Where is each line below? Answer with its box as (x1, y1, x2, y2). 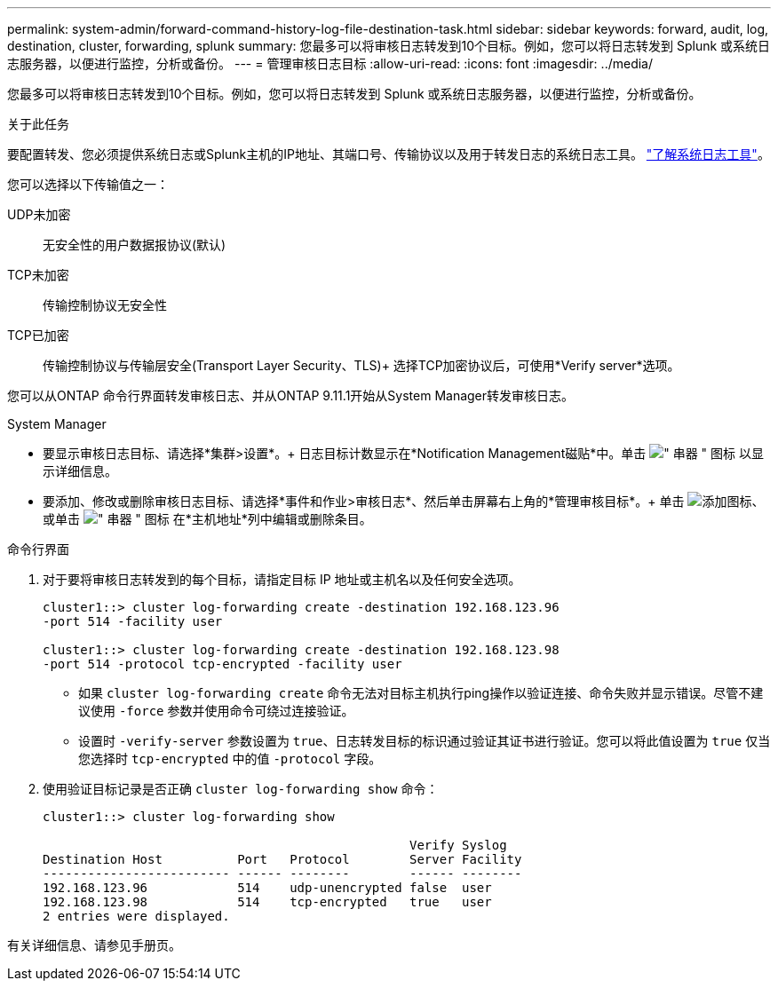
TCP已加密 (7, 328, 69, 343)
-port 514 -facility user (43, 614, 223, 628)
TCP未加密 (7, 267, 69, 282)
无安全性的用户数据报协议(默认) (43, 237, 226, 252)
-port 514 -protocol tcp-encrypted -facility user (43, 657, 402, 671)
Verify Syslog (409, 838, 507, 852)
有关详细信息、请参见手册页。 (7, 937, 181, 952)
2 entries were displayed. (43, 909, 230, 923)
